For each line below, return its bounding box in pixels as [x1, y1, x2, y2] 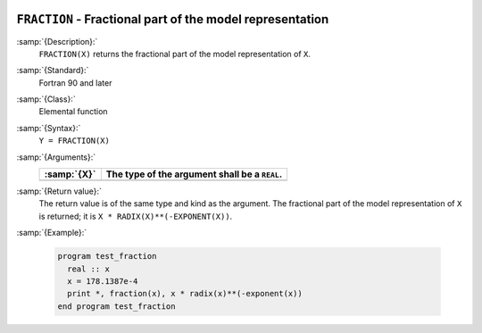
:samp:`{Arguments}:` [16, 152, 96, 162]
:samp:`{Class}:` [16, 94, 76, 104]
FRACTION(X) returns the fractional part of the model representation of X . [38, 48, 312, 59]
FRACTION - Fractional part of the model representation [16, 12, 329, 27]
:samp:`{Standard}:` [16, 65, 89, 76]
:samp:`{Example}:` [16, 228, 87, 238]
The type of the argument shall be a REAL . [105, 168, 283, 180]
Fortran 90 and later [38, 77, 112, 88]
